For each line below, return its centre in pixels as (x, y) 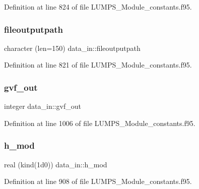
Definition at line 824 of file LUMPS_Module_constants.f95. (98, 7)
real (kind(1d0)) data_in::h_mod (56, 164)
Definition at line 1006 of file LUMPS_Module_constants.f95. (100, 123)
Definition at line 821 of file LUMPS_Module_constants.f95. (98, 65)
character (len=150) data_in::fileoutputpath (72, 48)
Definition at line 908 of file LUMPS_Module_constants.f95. (98, 181)
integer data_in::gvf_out (43, 106)
